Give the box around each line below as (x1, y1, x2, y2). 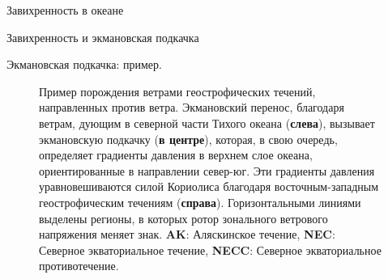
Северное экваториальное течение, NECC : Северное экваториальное (39, 241, 382, 258)
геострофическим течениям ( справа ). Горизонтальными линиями (39, 193, 361, 210)
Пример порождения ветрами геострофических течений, (39, 82, 316, 99)
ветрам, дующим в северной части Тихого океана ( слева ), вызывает (39, 114, 375, 131)
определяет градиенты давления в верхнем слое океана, (39, 146, 313, 163)
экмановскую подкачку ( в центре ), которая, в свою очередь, (39, 130, 338, 147)
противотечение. (39, 257, 119, 274)
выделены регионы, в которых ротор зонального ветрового (39, 209, 328, 226)
